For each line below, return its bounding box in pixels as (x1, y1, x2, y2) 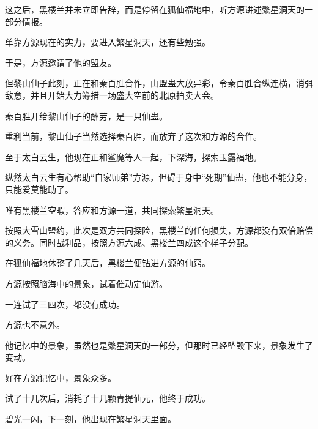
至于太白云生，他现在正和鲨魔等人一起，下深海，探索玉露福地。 (5, 150, 262, 163)
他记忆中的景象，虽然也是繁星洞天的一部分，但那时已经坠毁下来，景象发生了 (5, 338, 313, 351)
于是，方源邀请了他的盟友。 (5, 56, 116, 69)
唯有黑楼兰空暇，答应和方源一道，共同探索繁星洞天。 (5, 203, 219, 216)
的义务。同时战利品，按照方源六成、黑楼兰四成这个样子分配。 (5, 236, 253, 248)
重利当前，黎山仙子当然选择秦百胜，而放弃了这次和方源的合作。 (5, 130, 262, 143)
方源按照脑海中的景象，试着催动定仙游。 (5, 277, 168, 289)
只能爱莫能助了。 (5, 182, 73, 195)
